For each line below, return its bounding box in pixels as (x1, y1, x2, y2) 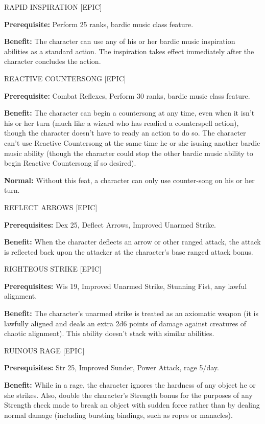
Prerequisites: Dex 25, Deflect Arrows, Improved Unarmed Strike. (4, 219, 216, 230)
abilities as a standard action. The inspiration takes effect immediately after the (4, 46, 254, 56)
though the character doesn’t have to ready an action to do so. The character (4, 127, 246, 138)
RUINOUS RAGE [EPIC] (4, 345, 85, 355)
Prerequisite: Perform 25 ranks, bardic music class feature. (4, 18, 194, 29)
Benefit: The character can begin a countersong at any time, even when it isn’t (4, 107, 255, 118)
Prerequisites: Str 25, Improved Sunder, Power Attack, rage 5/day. (4, 362, 219, 373)
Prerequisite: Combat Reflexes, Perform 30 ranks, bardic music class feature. (4, 90, 250, 101)
